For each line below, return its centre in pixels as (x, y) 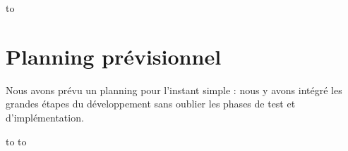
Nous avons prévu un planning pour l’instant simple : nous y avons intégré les (174, 90)
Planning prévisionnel (114, 56)
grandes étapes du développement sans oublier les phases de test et (151, 104)
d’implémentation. (45, 117)
